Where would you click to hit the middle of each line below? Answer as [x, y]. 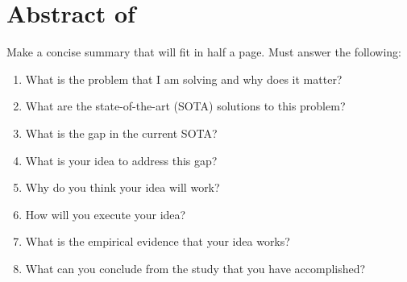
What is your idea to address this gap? [121, 160]
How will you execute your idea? [106, 214]
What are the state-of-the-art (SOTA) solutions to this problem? [185, 106]
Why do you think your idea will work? [123, 187]
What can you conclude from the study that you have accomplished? [195, 268]
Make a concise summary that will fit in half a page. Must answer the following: [204, 52]
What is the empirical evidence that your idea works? [158, 241]
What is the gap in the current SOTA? [121, 133]
